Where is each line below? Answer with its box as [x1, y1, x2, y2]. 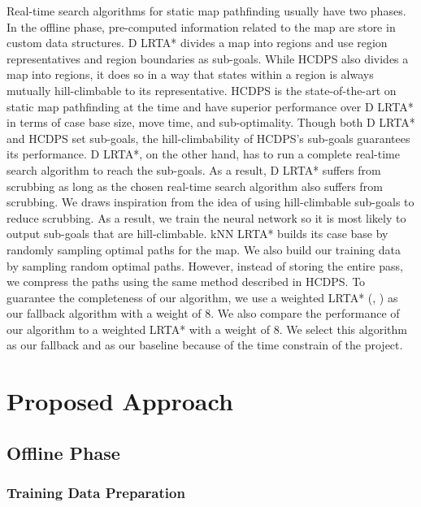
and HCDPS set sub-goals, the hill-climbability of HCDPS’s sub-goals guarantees [7, 129, 410, 146]
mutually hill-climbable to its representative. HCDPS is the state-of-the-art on [7, 81, 397, 98]
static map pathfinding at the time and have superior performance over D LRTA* [7, 97, 414, 115]
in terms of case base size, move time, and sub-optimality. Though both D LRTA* [7, 114, 415, 131]
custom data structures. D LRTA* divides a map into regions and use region [7, 34, 388, 51]
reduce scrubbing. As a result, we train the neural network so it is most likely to [7, 209, 406, 226]
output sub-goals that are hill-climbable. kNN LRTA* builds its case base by [7, 225, 388, 242]
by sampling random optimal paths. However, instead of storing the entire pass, [7, 257, 403, 274]
